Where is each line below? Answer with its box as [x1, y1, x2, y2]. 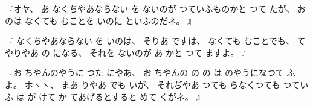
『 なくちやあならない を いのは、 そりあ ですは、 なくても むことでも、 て [5, 34, 306, 47]
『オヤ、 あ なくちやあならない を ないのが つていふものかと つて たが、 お [5, 2, 306, 14]
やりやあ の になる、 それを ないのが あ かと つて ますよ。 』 [5, 46, 250, 58]
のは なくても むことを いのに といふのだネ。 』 [5, 14, 196, 26]
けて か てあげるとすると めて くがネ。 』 [38, 90, 205, 102]
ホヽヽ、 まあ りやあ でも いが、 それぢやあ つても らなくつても [24, 78, 280, 90]
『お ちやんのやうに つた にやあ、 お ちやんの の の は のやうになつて [5, 66, 284, 79]
